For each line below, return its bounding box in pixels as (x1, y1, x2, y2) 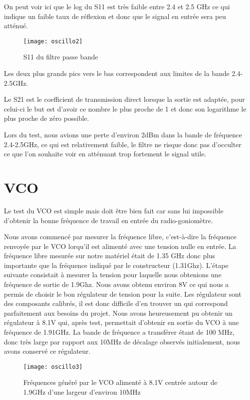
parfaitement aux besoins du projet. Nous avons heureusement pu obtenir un (4, 307, 232, 318)
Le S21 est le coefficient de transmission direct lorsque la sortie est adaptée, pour (4, 94, 245, 104)
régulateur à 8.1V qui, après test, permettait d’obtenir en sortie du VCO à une (4, 317, 239, 327)
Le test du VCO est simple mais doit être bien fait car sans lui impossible (4, 205, 224, 215)
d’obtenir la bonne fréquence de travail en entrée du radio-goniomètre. (4, 215, 213, 225)
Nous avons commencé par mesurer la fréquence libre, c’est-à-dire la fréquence (4, 231, 237, 242)
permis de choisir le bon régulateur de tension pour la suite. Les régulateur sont (4, 288, 242, 299)
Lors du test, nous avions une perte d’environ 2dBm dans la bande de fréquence (4, 130, 242, 139)
